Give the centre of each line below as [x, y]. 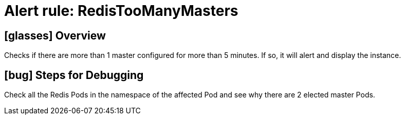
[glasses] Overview [55, 35]
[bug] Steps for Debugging [74, 75]
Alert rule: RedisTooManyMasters [121, 11]
